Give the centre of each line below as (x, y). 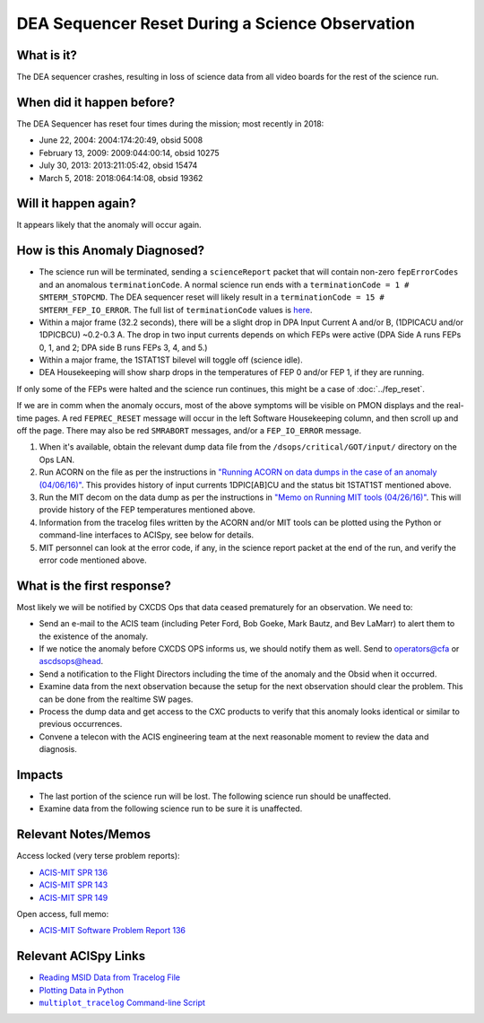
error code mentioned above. (93, 560)
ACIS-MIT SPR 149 (73, 897)
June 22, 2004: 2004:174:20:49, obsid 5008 (121, 140)
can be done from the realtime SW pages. (116, 699)
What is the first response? (94, 586)
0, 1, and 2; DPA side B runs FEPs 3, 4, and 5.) (123, 347)
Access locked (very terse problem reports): (98, 856)
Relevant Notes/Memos (84, 835)
